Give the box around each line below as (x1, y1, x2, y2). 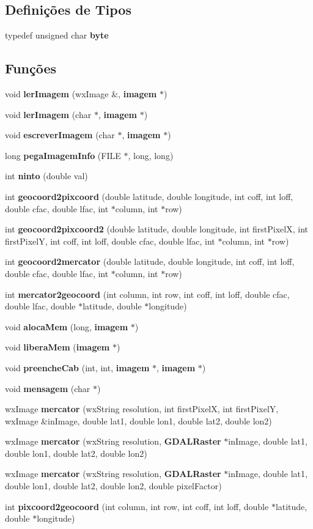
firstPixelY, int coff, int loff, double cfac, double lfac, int (5, 234, 215, 247)
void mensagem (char (5, 382, 90, 394)
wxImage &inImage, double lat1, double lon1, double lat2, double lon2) (5, 414, 272, 427)
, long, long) (128, 149, 174, 161)
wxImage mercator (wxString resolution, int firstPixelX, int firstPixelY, (5, 402, 279, 415)
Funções (5, 59, 57, 78)
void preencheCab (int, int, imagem (5, 361, 150, 374)
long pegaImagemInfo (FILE (5, 149, 121, 161)
